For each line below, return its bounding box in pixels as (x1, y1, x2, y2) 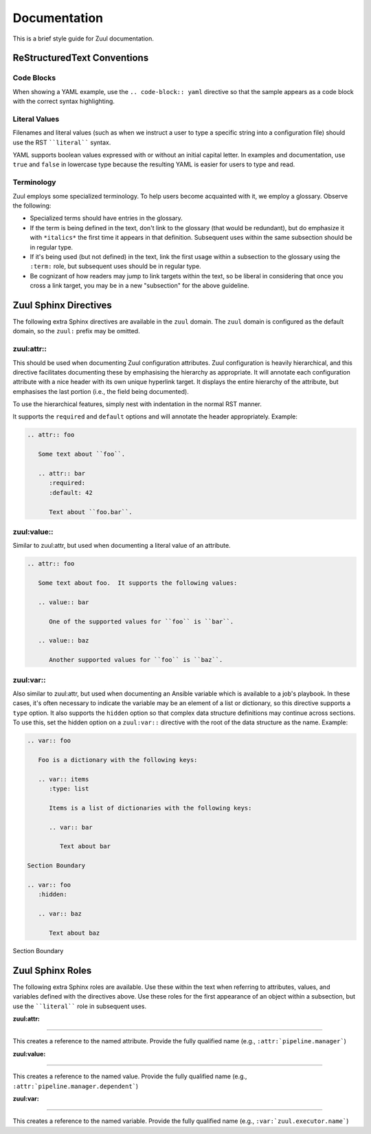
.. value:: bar (38, 598, 89, 606)
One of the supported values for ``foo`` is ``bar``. (49, 617, 234, 625)
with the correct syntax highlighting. (12, 97, 115, 106)
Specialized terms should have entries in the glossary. (30, 214, 183, 223)
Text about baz (49, 929, 100, 937)
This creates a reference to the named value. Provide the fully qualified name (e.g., (12, 1072, 247, 1080)
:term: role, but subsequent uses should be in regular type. (30, 262, 202, 271)
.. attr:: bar (38, 469, 86, 477)
